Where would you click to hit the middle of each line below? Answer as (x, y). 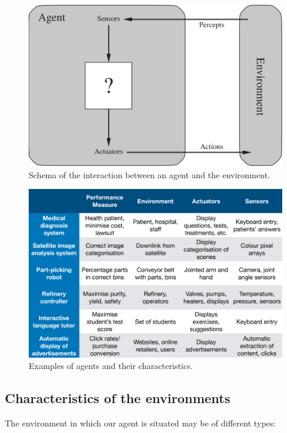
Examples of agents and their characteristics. (111, 366)
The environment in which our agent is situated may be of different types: (140, 423)
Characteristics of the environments (118, 398)
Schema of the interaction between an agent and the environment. (149, 174)
